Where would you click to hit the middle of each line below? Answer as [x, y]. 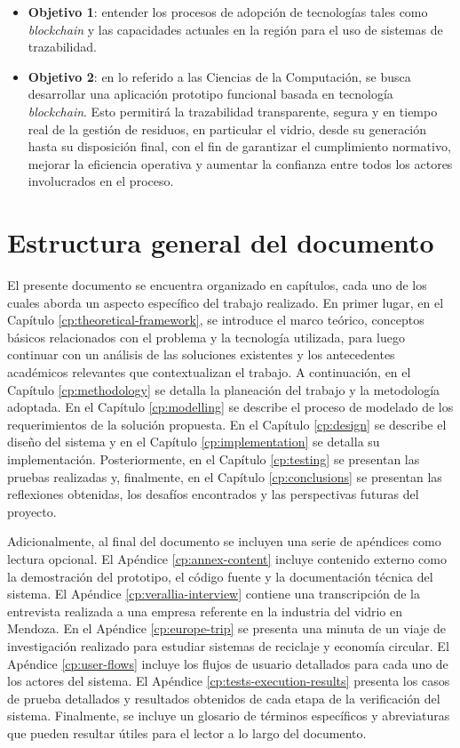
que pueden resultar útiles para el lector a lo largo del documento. [187, 732]
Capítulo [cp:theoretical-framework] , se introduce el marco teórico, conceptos [216, 320]
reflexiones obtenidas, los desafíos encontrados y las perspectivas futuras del [213, 494]
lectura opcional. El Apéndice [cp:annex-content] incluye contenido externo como [227, 558]
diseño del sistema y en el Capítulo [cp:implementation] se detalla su [194, 442]
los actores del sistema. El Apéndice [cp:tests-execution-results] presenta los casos [229, 681]
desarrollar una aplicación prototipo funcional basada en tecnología [210, 94]
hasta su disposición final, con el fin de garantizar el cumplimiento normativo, [239, 146]
